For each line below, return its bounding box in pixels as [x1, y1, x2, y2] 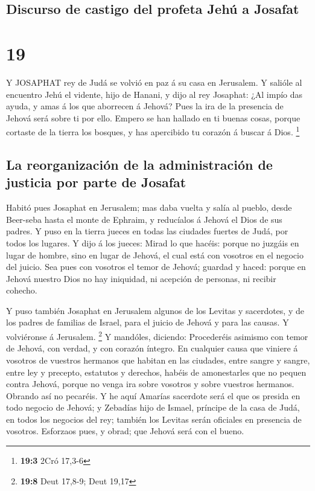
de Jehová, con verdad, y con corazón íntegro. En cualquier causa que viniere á [6, 342, 298, 355]
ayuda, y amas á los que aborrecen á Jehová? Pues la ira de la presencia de [6, 100, 284, 112]
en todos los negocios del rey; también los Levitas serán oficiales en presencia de [6, 412, 302, 425]
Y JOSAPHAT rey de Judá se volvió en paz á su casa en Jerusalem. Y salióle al [6, 75, 302, 88]
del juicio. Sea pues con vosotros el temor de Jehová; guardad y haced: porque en [6, 260, 306, 273]
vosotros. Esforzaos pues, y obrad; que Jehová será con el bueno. [6, 425, 244, 437]
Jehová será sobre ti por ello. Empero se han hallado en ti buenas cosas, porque [6, 111, 301, 124]
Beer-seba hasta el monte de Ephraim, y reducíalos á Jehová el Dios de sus [6, 213, 282, 225]
